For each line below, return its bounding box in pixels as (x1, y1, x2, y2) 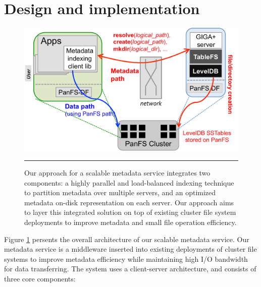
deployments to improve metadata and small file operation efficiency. (24, 216, 237, 227)
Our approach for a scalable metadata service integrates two (24, 167, 211, 178)
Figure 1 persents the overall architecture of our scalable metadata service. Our (4, 234, 249, 244)
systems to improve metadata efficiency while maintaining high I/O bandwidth (4, 253, 248, 264)
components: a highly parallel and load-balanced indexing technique (24, 177, 234, 188)
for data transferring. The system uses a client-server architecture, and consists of (4, 263, 256, 274)
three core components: (4, 273, 76, 283)
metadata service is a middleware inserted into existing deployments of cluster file (4, 244, 257, 254)
